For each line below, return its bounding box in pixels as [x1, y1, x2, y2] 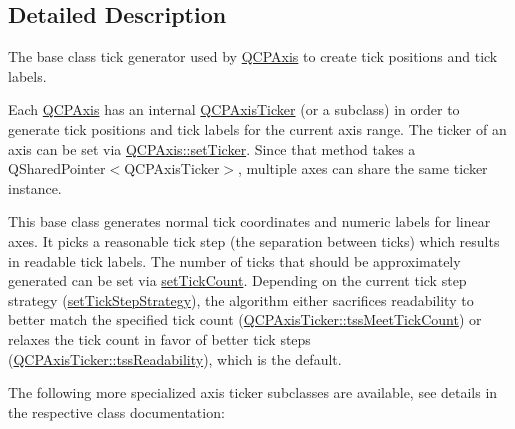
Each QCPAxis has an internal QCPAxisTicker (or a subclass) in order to [8, 99, 460, 120]
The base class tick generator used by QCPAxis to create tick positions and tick [8, 46, 498, 67]
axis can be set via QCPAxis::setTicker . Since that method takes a [8, 138, 416, 159]
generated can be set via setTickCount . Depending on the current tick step [8, 270, 467, 291]
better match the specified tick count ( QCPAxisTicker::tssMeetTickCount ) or [8, 309, 482, 330]
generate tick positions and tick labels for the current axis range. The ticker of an [8, 118, 507, 139]
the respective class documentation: [8, 401, 225, 422]
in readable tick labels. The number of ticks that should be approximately [8, 250, 461, 271]
